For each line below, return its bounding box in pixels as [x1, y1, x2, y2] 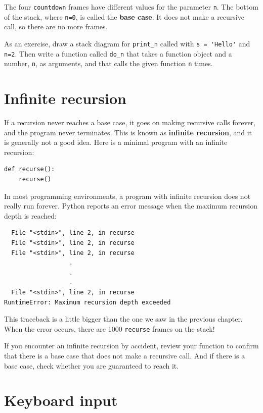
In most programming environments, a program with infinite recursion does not [4, 190, 251, 201]
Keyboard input [4, 390, 118, 410]
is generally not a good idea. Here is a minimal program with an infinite [4, 137, 228, 147]
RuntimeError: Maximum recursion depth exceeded [4, 298, 171, 306]
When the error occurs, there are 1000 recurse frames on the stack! [4, 323, 215, 334]
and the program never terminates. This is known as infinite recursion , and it [4, 127, 252, 137]
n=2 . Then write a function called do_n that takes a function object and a [4, 48, 232, 59]
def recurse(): [4, 166, 55, 173]
